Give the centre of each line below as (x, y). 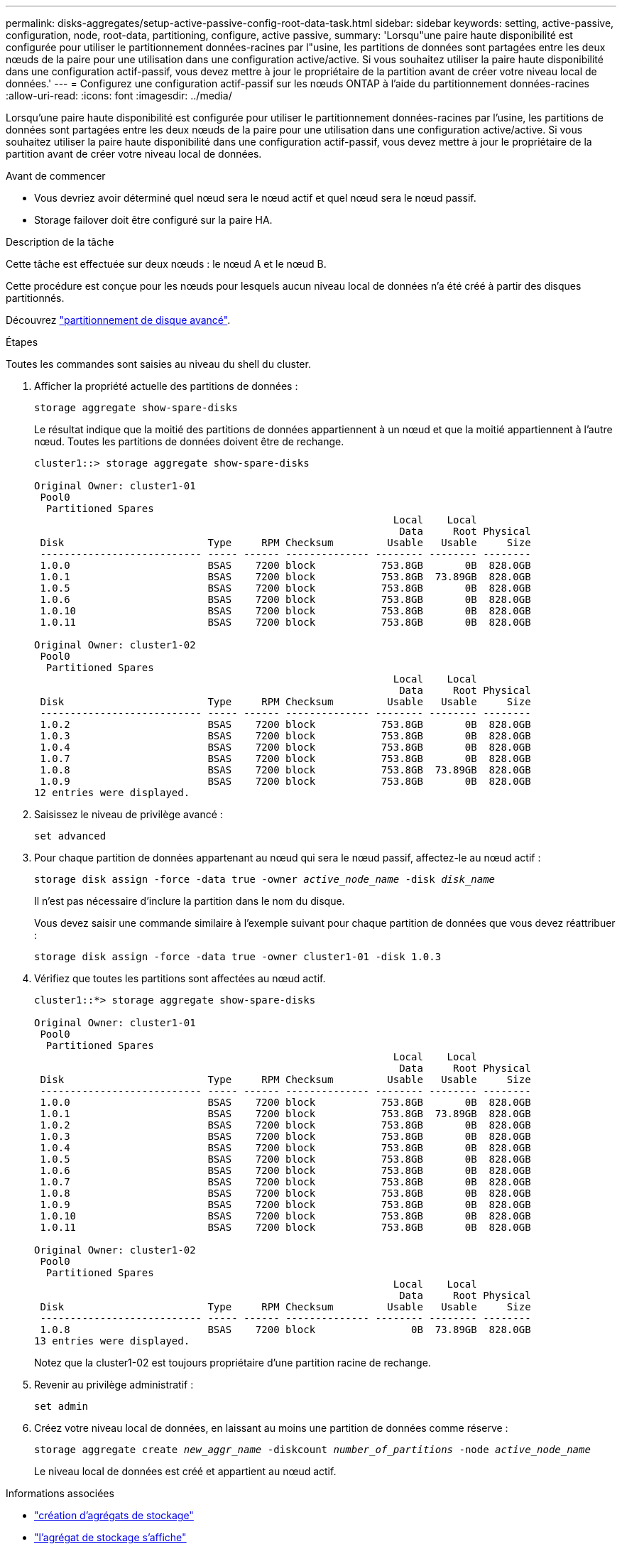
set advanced (70, 836)
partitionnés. (35, 298)
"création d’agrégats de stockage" (114, 1515)
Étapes (22, 342)
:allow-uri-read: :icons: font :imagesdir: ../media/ (119, 96)
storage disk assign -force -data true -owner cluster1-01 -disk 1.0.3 (238, 957)
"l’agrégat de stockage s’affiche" (110, 1537)
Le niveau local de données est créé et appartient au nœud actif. (185, 1471)
